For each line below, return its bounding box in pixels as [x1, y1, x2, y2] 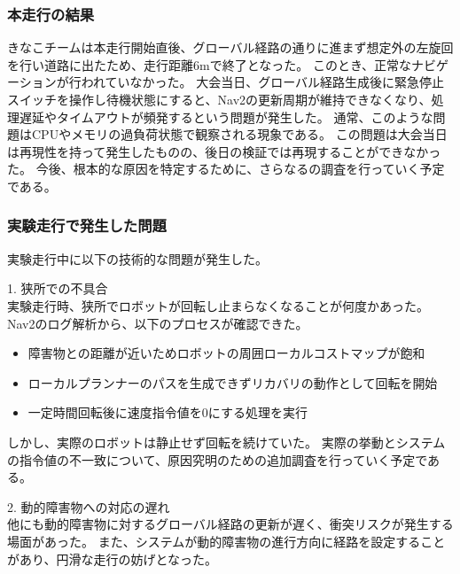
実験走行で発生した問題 [7, 214, 167, 237]
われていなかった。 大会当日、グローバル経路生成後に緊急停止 [81, 73, 445, 91]
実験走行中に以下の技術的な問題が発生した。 [7, 249, 268, 268]
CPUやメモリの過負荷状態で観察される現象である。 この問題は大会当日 [31, 125, 448, 143]
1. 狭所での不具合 [7, 279, 108, 298]
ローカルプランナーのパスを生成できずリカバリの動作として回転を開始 [27, 373, 438, 392]
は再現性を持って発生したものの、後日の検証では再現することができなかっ [7, 142, 441, 160]
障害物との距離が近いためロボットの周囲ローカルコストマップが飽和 [27, 344, 425, 362]
